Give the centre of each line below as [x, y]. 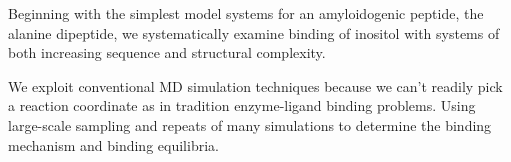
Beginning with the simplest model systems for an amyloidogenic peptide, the [246, 13]
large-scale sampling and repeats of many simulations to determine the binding [250, 124]
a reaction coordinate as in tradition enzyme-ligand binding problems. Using [242, 105]
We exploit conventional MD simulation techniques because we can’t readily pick [255, 85]
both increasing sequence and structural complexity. [167, 52]
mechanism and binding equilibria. [113, 144]
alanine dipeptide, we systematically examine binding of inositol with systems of [254, 32]
